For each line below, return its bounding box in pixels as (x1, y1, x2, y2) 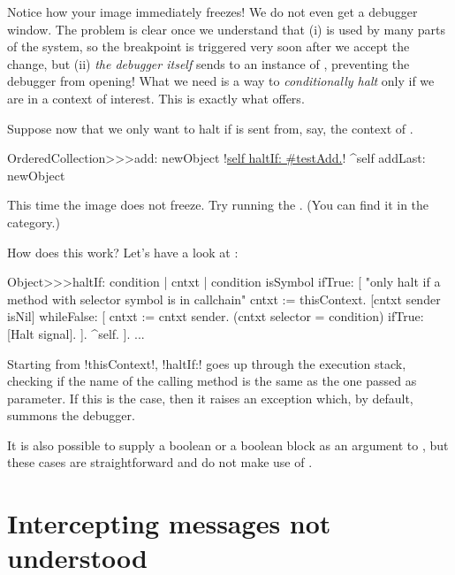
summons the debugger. (7, 406, 135, 425)
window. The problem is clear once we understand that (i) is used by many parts (7, 19, 445, 38)
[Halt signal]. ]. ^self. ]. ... (7, 324, 145, 342)
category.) (7, 212, 60, 231)
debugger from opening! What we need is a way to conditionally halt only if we (7, 72, 435, 90)
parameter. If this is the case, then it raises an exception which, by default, (7, 388, 413, 407)
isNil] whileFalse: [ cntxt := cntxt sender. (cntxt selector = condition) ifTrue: (7, 307, 424, 326)
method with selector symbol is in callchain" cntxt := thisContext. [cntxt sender (7, 289, 441, 308)
